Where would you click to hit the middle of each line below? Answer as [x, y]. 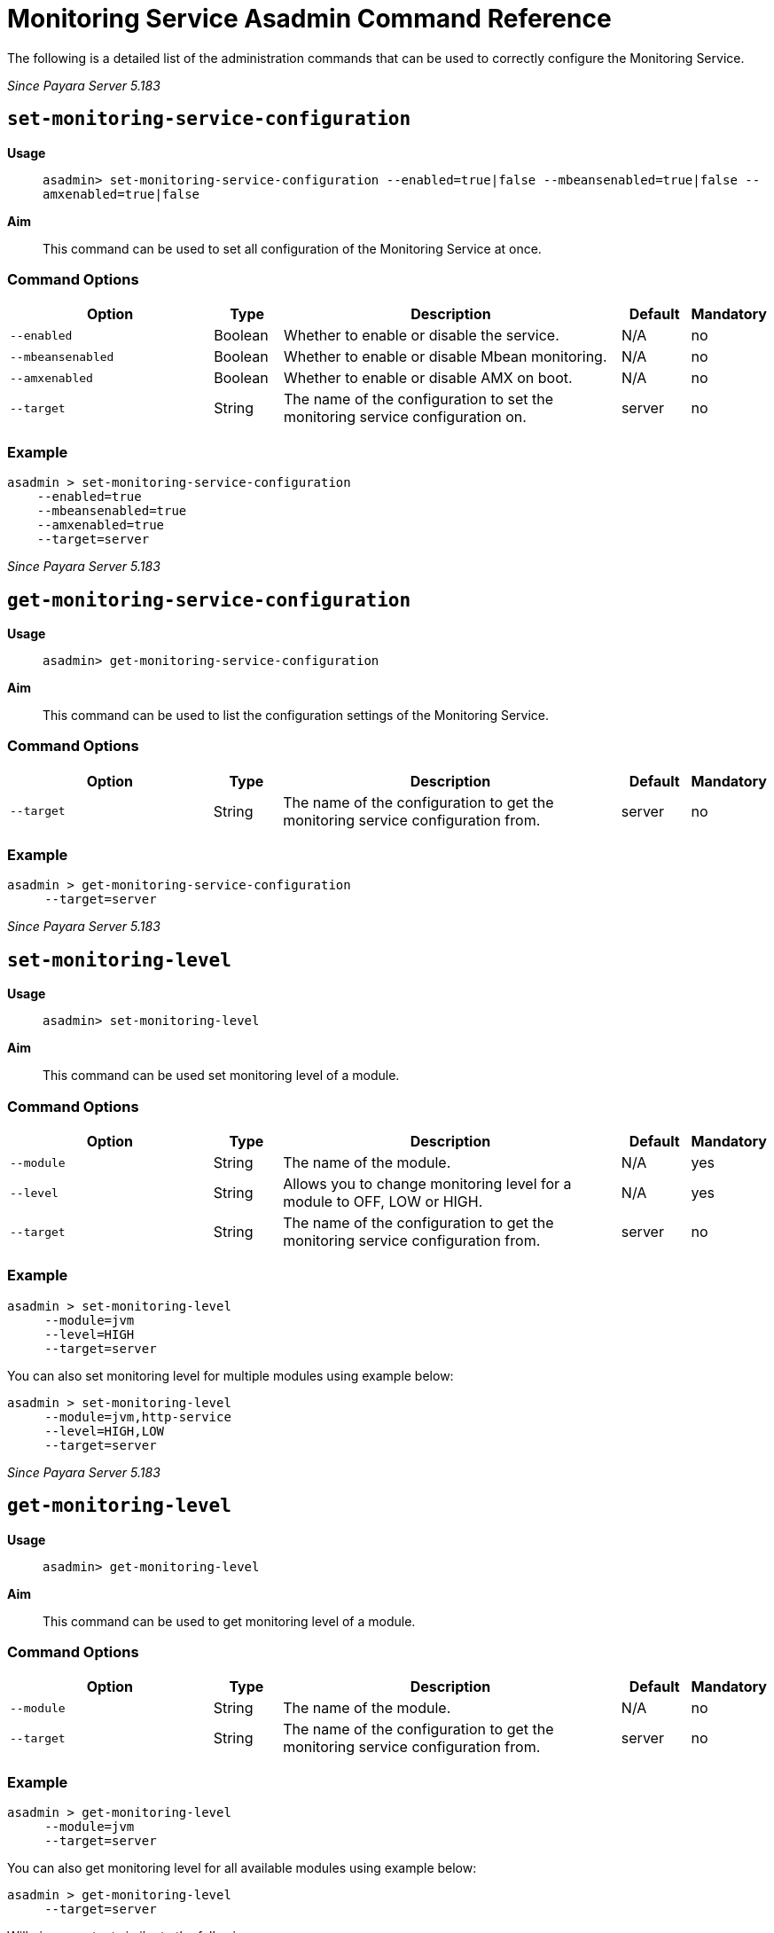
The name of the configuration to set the [419, 399]
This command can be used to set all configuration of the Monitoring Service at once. [292, 248]
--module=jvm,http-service [138, 1416]
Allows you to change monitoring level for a [427, 1184]
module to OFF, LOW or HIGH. [383, 1202]
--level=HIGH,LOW [105, 1431]
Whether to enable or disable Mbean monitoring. [446, 357]
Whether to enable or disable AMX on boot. [428, 378]
